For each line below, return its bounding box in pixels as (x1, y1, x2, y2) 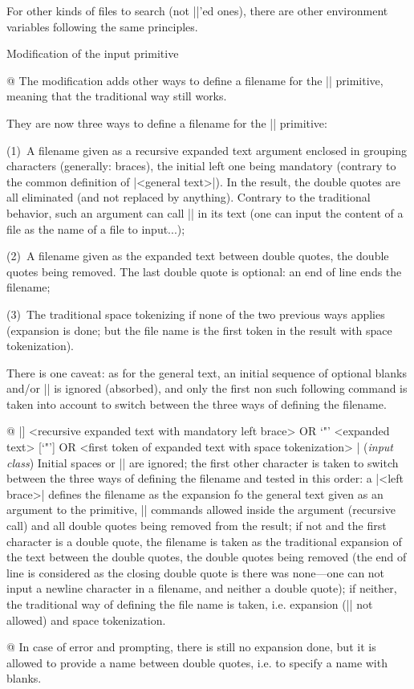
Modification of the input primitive (6, 45, 179, 62)
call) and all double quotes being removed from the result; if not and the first (6, 517, 387, 534)
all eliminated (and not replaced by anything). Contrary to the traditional (6, 189, 371, 206)
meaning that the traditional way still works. (6, 88, 227, 104)
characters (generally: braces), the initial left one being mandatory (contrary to (6, 157, 396, 174)
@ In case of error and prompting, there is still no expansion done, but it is (6, 638, 376, 655)
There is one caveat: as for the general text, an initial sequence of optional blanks (6, 364, 407, 381)
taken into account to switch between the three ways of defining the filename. (6, 395, 387, 412)
